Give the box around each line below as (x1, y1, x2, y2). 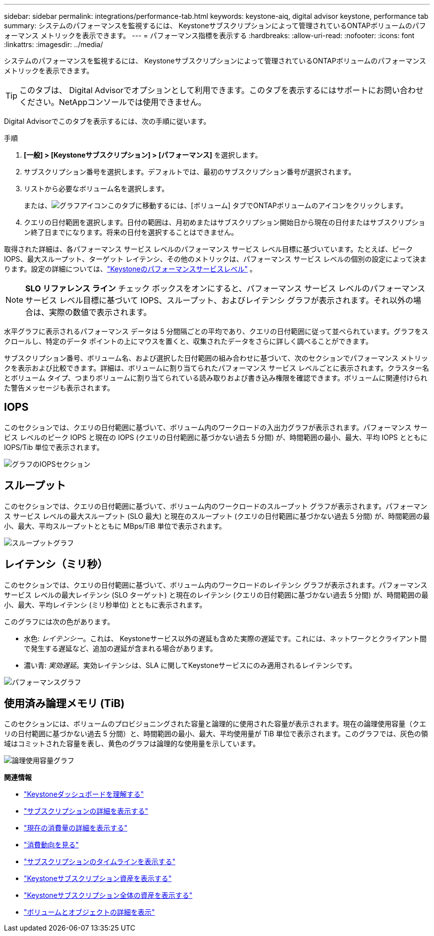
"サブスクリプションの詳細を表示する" (24, 807, 149, 816)
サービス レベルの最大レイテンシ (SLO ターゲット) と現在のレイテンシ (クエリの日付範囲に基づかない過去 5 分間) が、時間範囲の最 (4, 590, 429, 599)
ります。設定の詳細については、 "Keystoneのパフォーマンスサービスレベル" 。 (4, 265, 257, 273)
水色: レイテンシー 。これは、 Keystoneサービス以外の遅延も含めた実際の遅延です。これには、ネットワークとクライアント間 (24, 634, 427, 643)
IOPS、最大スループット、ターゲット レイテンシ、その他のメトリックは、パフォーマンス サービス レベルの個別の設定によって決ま (4, 255, 427, 263)
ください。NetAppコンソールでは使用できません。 (19, 97, 206, 107)
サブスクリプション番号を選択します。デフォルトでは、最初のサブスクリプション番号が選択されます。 (24, 167, 356, 176)
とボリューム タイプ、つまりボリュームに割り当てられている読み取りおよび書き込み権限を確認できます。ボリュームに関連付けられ (4, 374, 428, 382)
